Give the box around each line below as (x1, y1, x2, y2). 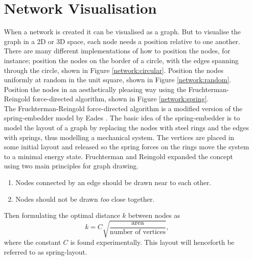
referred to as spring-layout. (4, 246, 87, 257)
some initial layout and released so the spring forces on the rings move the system (4, 142, 249, 152)
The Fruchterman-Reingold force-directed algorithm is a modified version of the (4, 103, 243, 113)
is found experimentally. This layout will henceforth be (70, 237, 234, 247)
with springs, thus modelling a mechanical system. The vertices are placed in (4, 132, 234, 142)
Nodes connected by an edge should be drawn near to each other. (15, 177, 211, 188)
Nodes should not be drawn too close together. (15, 193, 155, 204)
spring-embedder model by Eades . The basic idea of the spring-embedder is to (4, 113, 240, 123)
